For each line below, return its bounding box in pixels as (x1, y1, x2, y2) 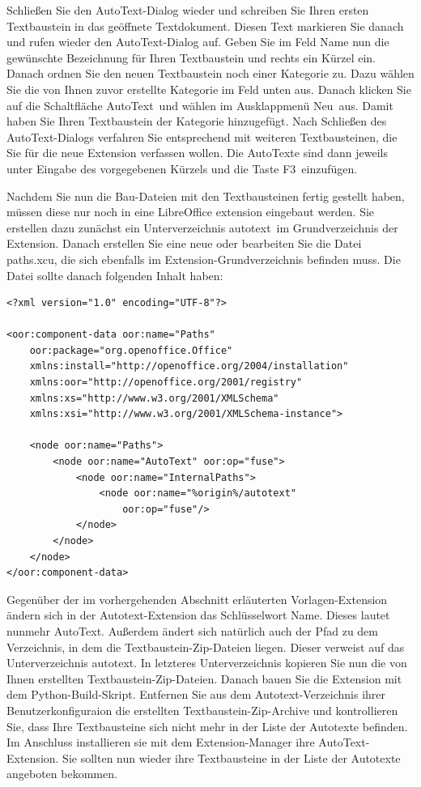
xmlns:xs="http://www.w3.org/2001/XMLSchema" (29, 392, 279, 404)
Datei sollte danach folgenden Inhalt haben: (6, 266, 223, 283)
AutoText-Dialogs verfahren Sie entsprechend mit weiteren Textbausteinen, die (6, 128, 398, 145)
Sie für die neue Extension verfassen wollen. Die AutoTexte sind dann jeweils (6, 144, 389, 161)
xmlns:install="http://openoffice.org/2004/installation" (29, 360, 349, 372)
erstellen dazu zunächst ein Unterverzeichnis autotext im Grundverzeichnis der (6, 219, 398, 236)
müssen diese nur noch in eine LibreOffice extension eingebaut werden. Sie (6, 203, 375, 220)
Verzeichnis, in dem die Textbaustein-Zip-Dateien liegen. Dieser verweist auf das (6, 638, 405, 655)
